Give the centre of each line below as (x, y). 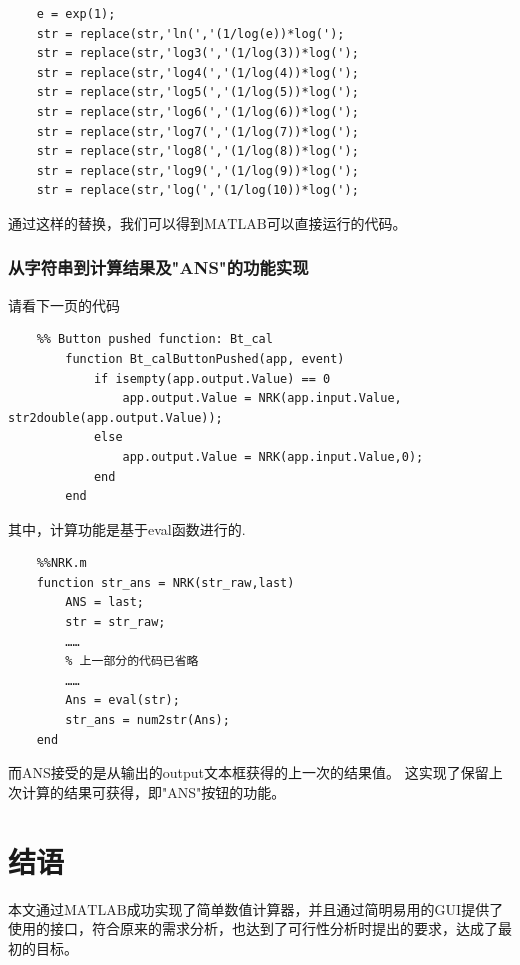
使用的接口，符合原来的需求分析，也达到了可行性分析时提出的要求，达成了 (253, 928)
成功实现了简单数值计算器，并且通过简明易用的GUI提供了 (315, 908)
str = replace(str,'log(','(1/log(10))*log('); (197, 190)
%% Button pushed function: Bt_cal (154, 339)
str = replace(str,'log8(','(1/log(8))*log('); (197, 151)
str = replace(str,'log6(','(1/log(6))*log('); (197, 111)
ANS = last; (105, 602)
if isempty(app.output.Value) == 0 (212, 378)
